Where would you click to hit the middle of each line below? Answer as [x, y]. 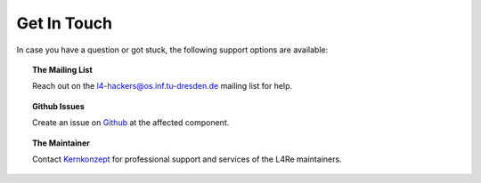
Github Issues [58, 106]
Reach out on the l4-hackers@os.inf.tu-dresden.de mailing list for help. [163, 86]
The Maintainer [61, 143]
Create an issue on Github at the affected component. [131, 123]
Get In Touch [65, 23]
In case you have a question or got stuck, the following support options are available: [172, 50]
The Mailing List [62, 69]
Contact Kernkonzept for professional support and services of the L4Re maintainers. [187, 159]
